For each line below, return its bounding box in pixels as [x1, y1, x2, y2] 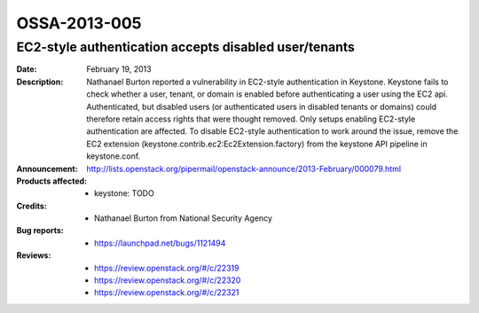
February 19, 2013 [86, 64, 152, 74]
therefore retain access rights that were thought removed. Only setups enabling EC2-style [86, 113, 416, 124]
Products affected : [16, 176, 88, 186]
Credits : [16, 200, 48, 211]
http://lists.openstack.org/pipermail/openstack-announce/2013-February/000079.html [86, 163, 402, 174]
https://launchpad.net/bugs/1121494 [94, 238, 226, 248]
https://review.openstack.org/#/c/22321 [94, 287, 239, 298]
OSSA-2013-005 [16, 13, 142, 33]
